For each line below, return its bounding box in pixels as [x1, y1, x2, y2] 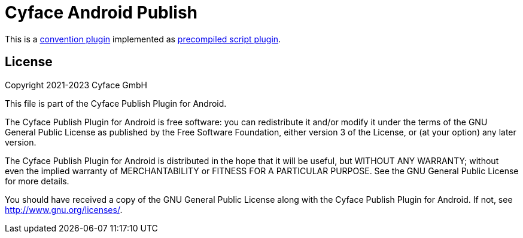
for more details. [5, 175, 69, 186]
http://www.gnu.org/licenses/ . [5, 204, 123, 215]
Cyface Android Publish [5, 2, 198, 23]
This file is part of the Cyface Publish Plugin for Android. [5, 98, 227, 109]
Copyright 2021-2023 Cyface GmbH [5, 79, 147, 90]
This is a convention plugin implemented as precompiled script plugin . [5, 33, 281, 44]
